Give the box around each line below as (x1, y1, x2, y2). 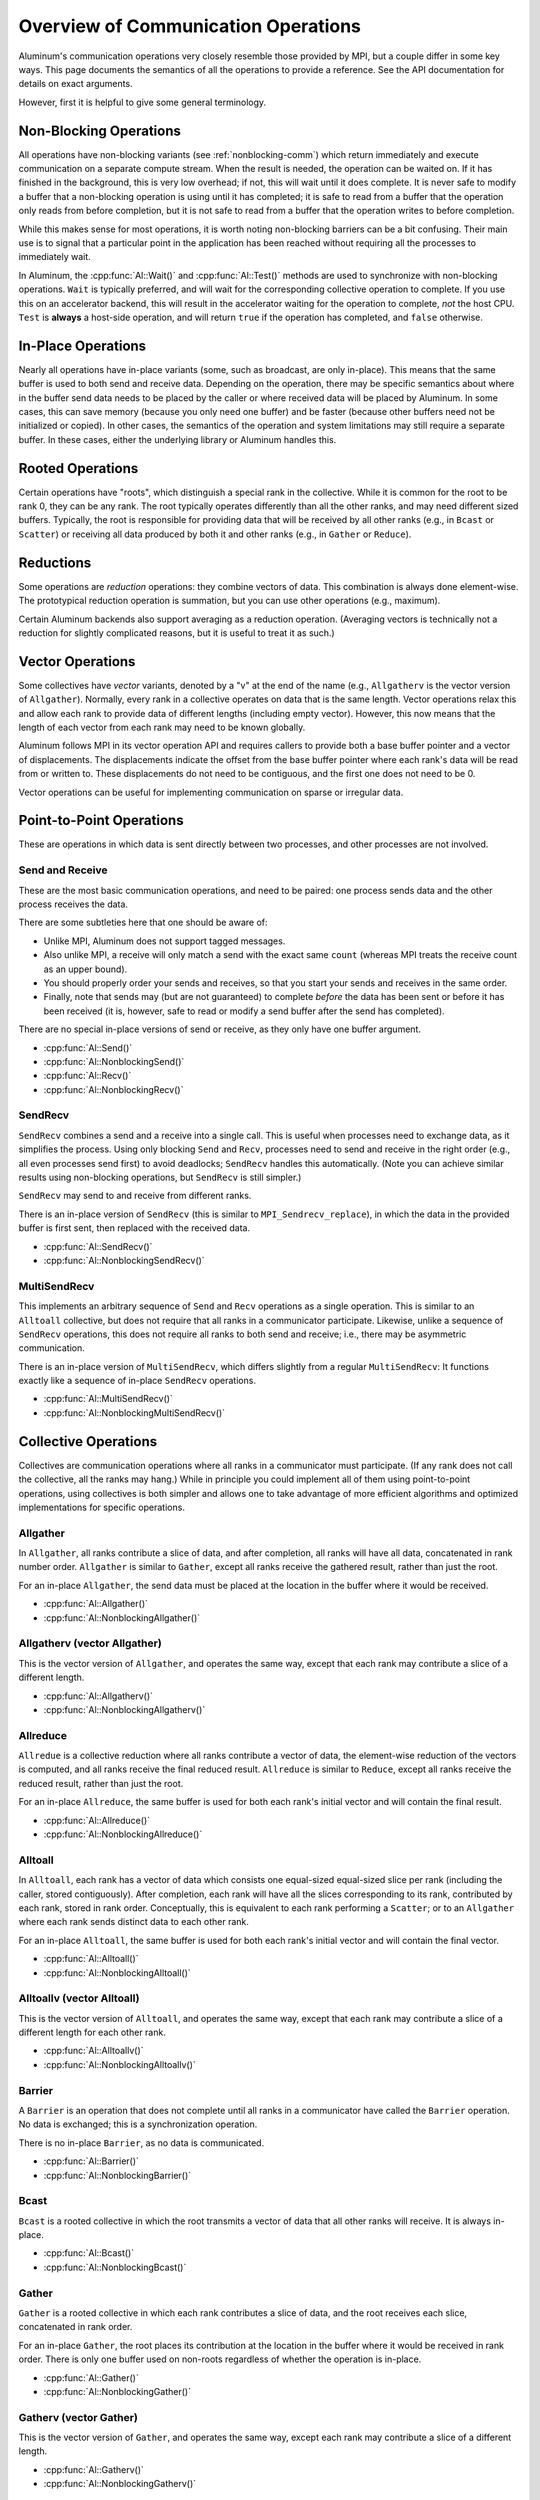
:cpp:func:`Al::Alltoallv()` (43, 2045, 144, 2057)
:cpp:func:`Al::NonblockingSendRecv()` (43, 1254, 205, 1266)
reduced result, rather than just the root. (18, 1777, 184, 1789)
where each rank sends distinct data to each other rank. (18, 1916, 250, 1928)
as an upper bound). (43, 963, 128, 975)
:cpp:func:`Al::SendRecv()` (43, 1240, 153, 1252)
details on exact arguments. (18, 78, 134, 90)
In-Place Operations (18, 337, 147, 354)
